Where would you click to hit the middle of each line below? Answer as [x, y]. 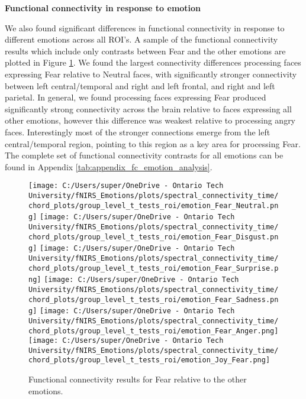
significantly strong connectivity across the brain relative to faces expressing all [148, 108]
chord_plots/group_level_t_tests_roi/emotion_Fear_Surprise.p [154, 268]
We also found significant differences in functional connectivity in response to [145, 27]
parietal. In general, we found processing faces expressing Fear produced [136, 97]
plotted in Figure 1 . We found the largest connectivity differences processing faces [153, 62]
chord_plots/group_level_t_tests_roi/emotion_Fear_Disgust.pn [154, 237]
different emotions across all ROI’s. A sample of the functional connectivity [141, 39]
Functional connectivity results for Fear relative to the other [138, 379]
